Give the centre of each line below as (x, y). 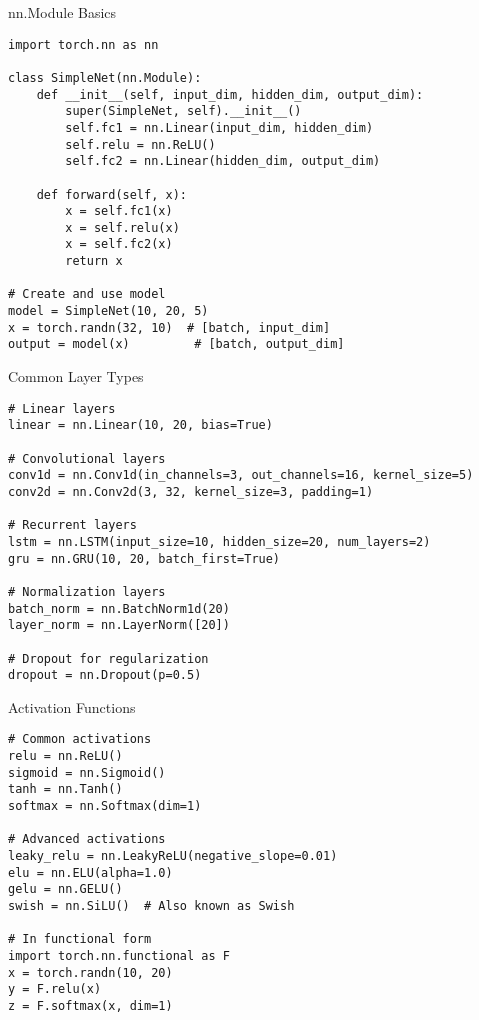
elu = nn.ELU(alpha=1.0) (90, 872)
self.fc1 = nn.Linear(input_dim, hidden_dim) (219, 127)
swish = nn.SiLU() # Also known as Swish (151, 905)
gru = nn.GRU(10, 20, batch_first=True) (144, 558)
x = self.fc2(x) (119, 244)
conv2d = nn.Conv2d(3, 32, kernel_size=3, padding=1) (191, 491)
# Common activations (80, 739)
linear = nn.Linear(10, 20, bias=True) (140, 425)
